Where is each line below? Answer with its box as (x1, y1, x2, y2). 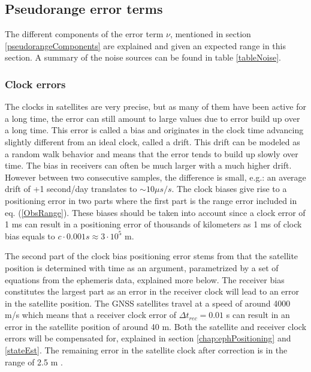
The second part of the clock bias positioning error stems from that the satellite (5, 250, 298, 262)
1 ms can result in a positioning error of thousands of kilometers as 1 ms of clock (5, 218, 302, 230)
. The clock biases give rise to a (171, 182, 287, 195)
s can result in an (226, 308, 290, 321)
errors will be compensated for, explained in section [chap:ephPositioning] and (5, 332, 291, 344)
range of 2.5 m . (5, 355, 63, 368)
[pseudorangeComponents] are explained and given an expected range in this (5, 39, 286, 52)
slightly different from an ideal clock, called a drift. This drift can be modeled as (5, 135, 300, 148)
